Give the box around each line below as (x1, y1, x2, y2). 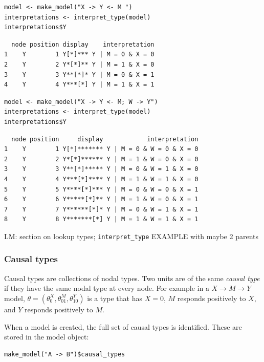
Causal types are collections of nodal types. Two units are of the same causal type (4, 272, 260, 283)
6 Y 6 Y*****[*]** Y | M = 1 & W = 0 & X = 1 (4, 196, 199, 203)
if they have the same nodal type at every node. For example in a (4, 283, 209, 293)
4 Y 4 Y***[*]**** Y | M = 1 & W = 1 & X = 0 (4, 175, 199, 183)
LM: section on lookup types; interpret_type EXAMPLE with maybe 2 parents (4, 230, 259, 241)
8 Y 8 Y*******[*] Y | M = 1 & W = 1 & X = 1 (4, 216, 199, 223)
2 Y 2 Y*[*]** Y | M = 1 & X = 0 (4, 60, 155, 68)
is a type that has (87, 292, 143, 303)
